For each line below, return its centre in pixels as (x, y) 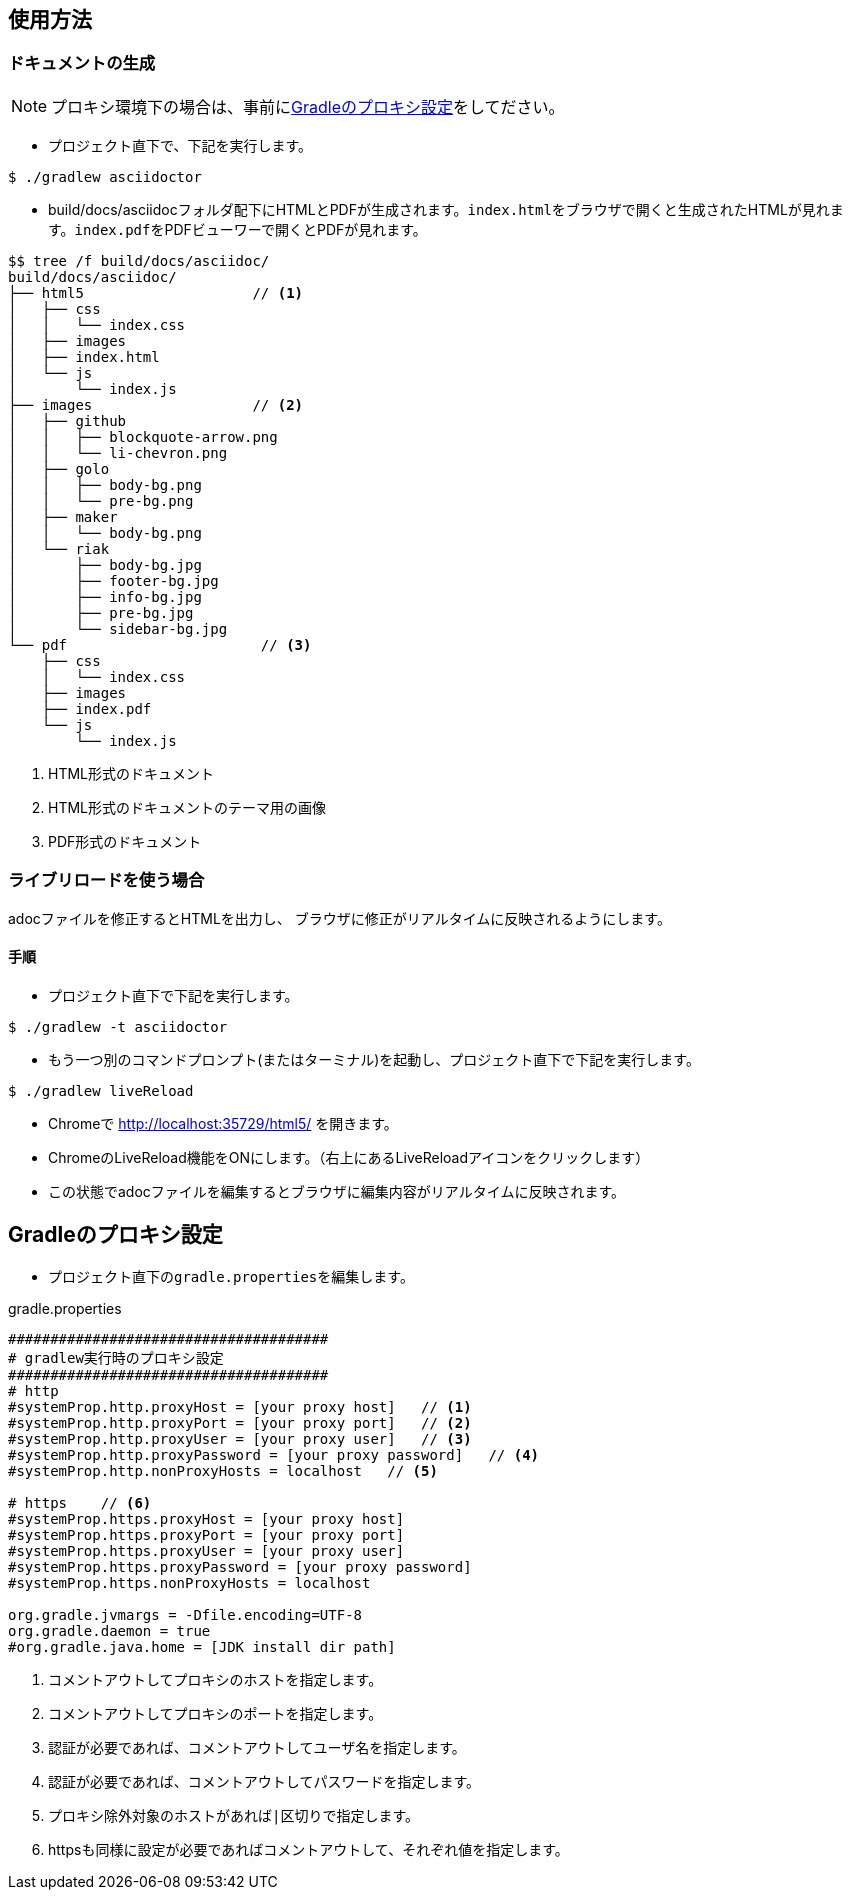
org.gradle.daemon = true (109, 1630)
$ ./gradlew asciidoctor (105, 176)
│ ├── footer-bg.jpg (113, 580)
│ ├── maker (63, 516)
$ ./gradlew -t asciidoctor (118, 1026)
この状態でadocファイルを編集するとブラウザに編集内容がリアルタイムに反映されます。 (337, 1191)
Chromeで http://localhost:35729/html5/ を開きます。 (223, 1123)
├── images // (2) (156, 404)
